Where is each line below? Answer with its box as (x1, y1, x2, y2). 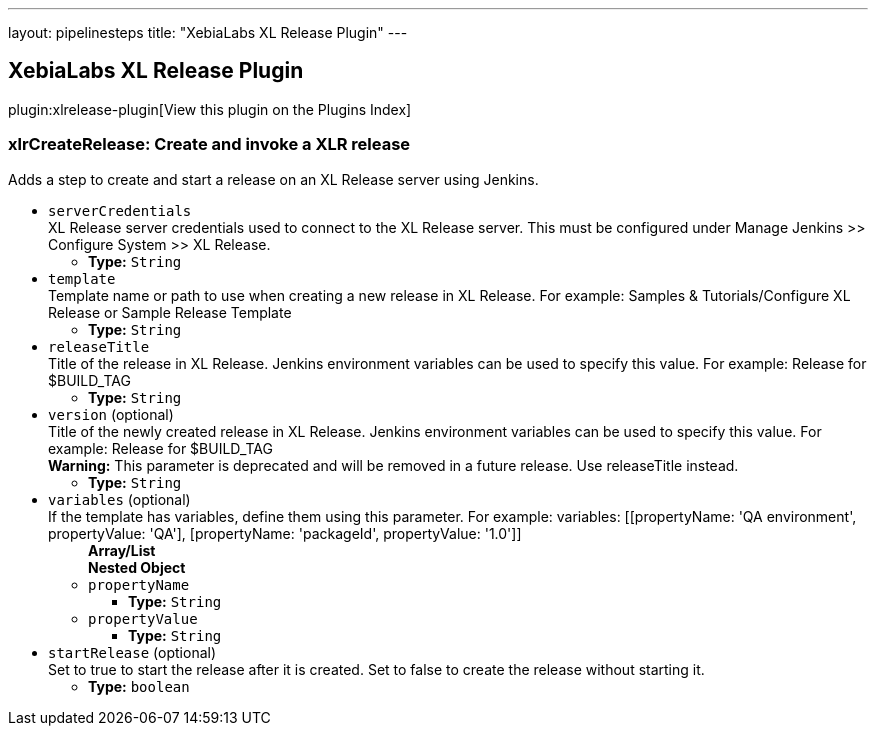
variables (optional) (48, 490, 191, 508)
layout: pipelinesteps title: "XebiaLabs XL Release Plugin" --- (8, 24, 408, 41)
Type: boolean (88, 677, 190, 695)
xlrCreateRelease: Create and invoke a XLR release (8, 134, 411, 155)
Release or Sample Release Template (48, 303, 292, 321)
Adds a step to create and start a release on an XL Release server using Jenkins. (8, 170, 539, 188)
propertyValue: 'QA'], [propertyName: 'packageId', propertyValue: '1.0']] (48, 524, 522, 542)
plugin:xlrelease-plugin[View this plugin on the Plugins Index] (8, 100, 412, 118)
